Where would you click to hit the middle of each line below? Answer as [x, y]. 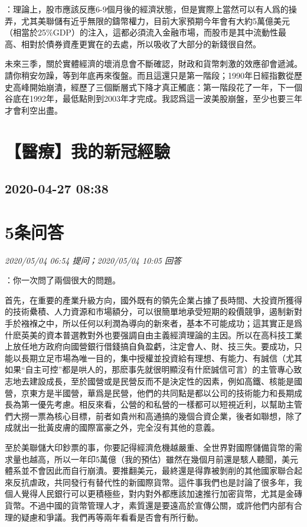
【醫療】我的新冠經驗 [88, 151]
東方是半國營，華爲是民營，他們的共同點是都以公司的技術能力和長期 [161, 392]
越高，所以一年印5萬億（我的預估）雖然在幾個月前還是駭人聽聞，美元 [164, 459]
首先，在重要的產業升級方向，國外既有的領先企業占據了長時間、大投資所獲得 [153, 300]
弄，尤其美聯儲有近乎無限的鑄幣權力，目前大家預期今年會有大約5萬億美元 [147, 20]
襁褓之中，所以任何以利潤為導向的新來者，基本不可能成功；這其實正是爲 [161, 323]
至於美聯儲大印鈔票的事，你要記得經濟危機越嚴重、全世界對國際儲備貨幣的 [149, 447]
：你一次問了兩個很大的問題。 [63, 280]
